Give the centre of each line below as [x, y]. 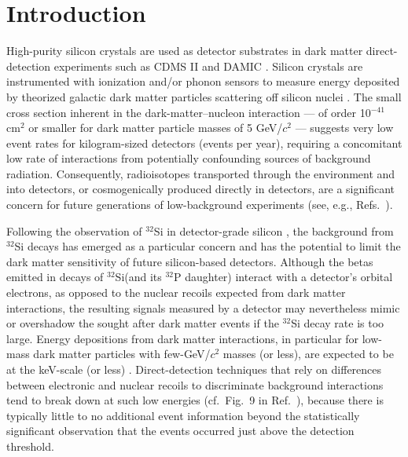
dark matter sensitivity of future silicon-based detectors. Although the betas [190, 261]
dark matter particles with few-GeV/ [122, 354]
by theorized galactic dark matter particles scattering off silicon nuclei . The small [204, 96]
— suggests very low [344, 128]
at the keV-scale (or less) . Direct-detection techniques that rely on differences [194, 369]
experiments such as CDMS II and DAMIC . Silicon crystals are [208, 66]
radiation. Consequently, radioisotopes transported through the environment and [201, 173]
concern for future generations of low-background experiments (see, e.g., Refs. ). [200, 205]
